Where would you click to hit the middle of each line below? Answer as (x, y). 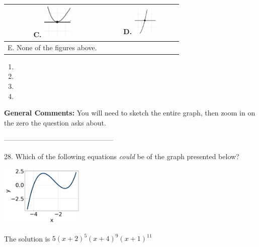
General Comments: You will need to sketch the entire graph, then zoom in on (130, 113)
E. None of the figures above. (52, 47)
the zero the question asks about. (55, 122)
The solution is (27, 238)
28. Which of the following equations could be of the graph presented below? (122, 156)
